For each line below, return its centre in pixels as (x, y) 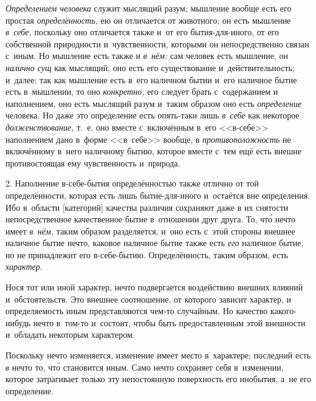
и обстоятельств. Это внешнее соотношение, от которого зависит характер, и (149, 299)
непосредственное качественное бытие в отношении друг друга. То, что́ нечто (150, 219)
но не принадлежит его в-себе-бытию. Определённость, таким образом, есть (147, 254)
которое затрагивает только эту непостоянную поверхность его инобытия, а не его (159, 379)
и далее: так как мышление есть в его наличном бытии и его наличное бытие (151, 79)
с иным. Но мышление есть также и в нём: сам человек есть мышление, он (147, 56)
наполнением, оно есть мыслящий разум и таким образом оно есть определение (154, 103)
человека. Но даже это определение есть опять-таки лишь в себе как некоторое (153, 115)
